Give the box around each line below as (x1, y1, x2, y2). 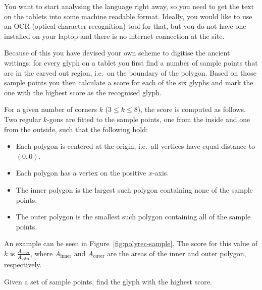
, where (30, 248, 53, 258)
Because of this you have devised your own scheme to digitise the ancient (4, 47, 230, 58)
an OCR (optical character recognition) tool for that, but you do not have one (4, 21, 246, 31)
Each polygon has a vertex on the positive (16, 167, 146, 178)
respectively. (4, 259, 42, 270)
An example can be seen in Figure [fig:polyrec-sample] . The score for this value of (4, 238, 257, 249)
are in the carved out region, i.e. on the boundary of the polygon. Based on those (4, 67, 256, 78)
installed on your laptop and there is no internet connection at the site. (4, 30, 225, 41)
